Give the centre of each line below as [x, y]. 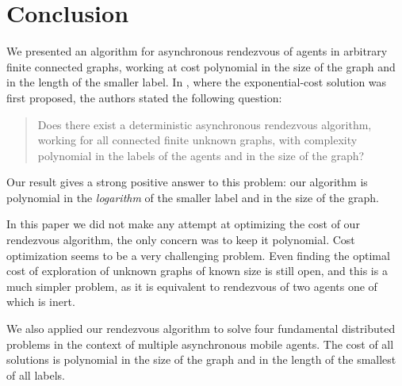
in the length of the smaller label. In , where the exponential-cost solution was [197, 82]
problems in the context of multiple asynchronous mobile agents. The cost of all [200, 344]
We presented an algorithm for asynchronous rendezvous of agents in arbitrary [197, 51]
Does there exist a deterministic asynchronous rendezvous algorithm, [205, 124]
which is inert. [41, 302]
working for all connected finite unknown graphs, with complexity [197, 140]
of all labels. [36, 375]
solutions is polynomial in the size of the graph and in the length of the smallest [201, 359]
